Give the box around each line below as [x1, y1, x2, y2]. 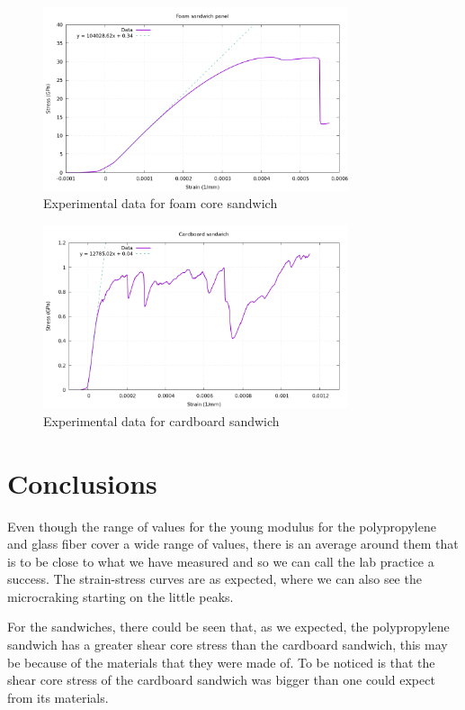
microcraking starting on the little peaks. [7, 587, 234, 605]
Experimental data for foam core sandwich [43, 194, 278, 213]
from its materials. [7, 687, 109, 706]
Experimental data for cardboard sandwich [43, 411, 280, 430]
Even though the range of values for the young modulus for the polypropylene [7, 516, 436, 535]
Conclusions [7, 464, 157, 501]
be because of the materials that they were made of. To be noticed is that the [7, 652, 435, 671]
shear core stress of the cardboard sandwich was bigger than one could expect [7, 670, 435, 689]
